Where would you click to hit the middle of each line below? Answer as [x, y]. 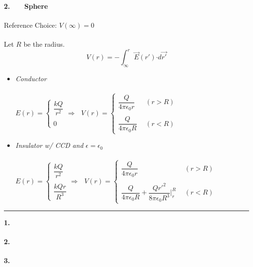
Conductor [31, 79]
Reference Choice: [30, 25]
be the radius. [44, 44]
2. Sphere [26, 6]
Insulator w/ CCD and [49, 145]
